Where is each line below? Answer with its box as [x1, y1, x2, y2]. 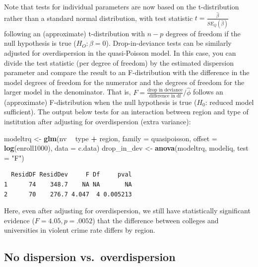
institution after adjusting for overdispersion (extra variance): [4, 116, 191, 127]
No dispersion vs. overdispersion [4, 249, 176, 265]
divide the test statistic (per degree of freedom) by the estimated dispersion [4, 57, 234, 68]
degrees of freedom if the [166, 28, 241, 38]
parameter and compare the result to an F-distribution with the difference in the [4, 67, 250, 78]
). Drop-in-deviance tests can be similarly [106, 38, 232, 48]
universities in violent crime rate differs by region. [4, 225, 155, 235]
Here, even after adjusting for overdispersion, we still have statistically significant [4, 205, 251, 216]
